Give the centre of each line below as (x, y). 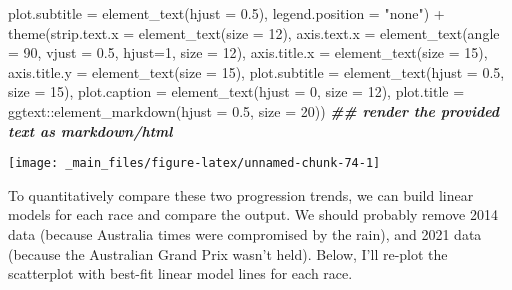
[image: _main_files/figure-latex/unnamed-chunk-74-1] (194, 163)
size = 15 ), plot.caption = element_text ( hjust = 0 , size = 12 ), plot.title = (236, 91)
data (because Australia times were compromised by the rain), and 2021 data (245, 234)
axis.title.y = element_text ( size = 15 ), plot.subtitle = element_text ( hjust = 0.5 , (256, 71)
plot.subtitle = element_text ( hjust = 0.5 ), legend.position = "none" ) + (226, 13)
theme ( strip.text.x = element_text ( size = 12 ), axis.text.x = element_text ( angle (254, 32)
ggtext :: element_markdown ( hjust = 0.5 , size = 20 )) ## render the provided (254, 110)
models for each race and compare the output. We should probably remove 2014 (253, 214)
